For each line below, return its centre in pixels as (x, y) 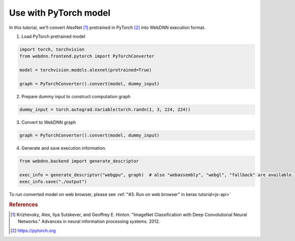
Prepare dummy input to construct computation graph (76, 96)
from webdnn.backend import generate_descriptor (79, 161)
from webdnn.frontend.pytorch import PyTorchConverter (87, 56)
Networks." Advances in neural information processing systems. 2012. (89, 221)
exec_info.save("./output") (53, 181)
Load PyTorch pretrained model (53, 36)
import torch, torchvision (52, 49)
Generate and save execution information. (64, 148)
